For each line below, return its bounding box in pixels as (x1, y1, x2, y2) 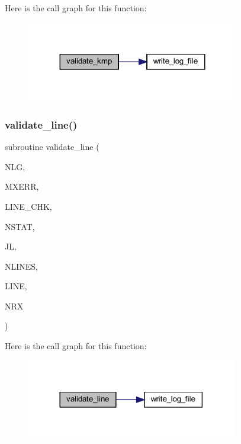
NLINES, (5, 260, 38, 272)
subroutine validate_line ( (5, 140, 99, 153)
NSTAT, (5, 220, 35, 232)
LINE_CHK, (5, 200, 52, 212)
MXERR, (5, 180, 39, 193)
